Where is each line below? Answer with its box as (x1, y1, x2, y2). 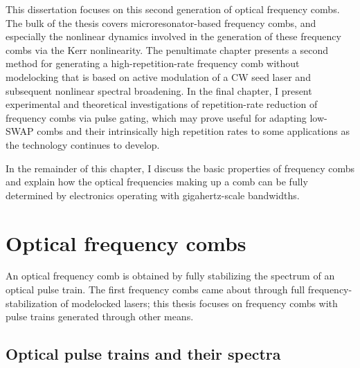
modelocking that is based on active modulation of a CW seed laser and (6, 69, 311, 84)
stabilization (6, 295, 57, 310)
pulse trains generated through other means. (6, 309, 194, 324)
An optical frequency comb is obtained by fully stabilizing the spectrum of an (6, 268, 335, 283)
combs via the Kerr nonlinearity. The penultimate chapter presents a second (6, 42, 328, 57)
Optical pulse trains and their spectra (6, 343, 281, 365)
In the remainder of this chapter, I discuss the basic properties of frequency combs (6, 160, 354, 175)
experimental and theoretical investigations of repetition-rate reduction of (6, 97, 318, 111)
